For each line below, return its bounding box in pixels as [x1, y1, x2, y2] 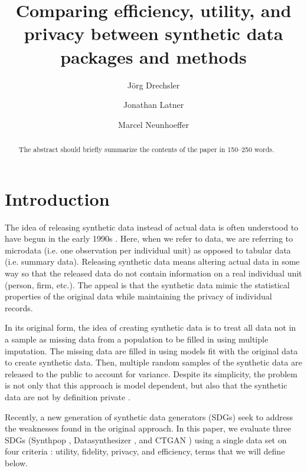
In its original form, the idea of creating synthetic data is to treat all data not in [5, 321, 296, 334]
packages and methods [60, 44, 247, 68]
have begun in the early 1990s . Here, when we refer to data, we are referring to [5, 232, 293, 245]
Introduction [5, 186, 110, 210]
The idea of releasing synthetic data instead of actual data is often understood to [5, 220, 299, 233]
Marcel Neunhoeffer [118, 118, 189, 130]
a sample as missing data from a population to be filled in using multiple [5, 333, 269, 345]
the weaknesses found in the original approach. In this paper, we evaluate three [5, 422, 292, 434]
